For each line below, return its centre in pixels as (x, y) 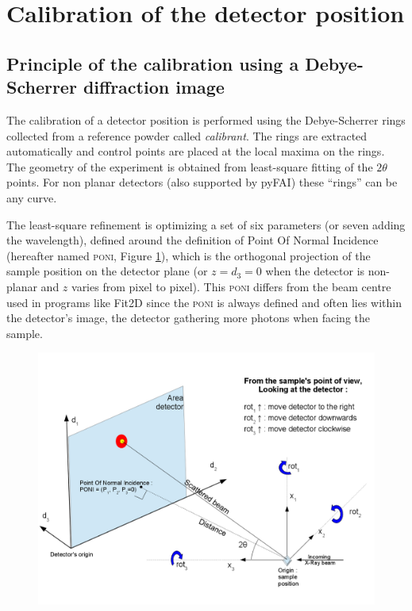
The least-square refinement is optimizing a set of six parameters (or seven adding (206, 224)
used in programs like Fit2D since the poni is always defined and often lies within (204, 302)
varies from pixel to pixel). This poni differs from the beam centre (231, 286)
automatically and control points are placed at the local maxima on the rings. (196, 151)
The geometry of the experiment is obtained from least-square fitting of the (190, 166)
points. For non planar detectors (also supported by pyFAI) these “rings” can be (202, 182)
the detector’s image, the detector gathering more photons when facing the (189, 318)
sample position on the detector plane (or (107, 271)
